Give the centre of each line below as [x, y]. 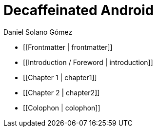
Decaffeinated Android [79, 10]
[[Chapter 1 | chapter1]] [60, 77]
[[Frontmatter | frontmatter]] [68, 47]
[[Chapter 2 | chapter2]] [61, 92]
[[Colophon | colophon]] [62, 108]
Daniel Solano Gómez [38, 32]
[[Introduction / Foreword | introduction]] [88, 62]
